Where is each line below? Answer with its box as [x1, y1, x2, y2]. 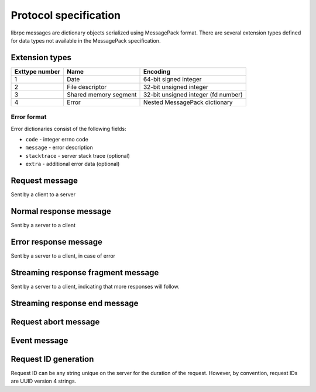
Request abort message [11, 317, 100, 327]
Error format [11, 113, 47, 121]
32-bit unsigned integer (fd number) [143, 91, 243, 99]
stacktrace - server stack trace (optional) [25, 152, 130, 159]
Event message [11, 335, 68, 345]
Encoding [143, 67, 171, 75]
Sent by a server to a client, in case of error [11, 252, 116, 259]
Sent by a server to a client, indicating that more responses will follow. [11, 283, 180, 290]
